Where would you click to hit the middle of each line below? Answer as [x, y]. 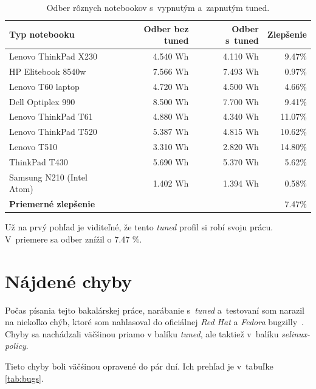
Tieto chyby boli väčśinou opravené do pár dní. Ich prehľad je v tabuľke [139, 366]
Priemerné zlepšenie [52, 204]
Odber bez [166, 28]
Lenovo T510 [33, 147]
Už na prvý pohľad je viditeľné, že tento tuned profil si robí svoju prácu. [139, 227]
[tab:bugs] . [24, 378]
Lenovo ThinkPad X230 [53, 56]
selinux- [296, 333]
